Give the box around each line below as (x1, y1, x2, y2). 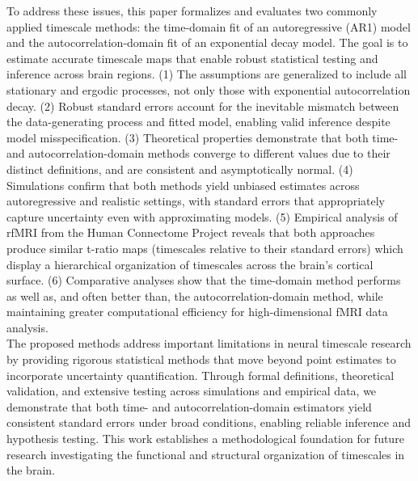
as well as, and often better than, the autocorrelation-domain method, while (6, 287, 383, 304)
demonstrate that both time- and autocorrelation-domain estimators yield (6, 398, 372, 415)
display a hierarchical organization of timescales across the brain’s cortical (6, 255, 374, 272)
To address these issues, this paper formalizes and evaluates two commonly (6, 2, 378, 19)
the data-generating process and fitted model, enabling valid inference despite (6, 113, 391, 130)
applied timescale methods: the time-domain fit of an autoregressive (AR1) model (6, 18, 411, 35)
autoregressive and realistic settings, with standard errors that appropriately (6, 192, 385, 209)
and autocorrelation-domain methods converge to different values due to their (6, 145, 391, 162)
